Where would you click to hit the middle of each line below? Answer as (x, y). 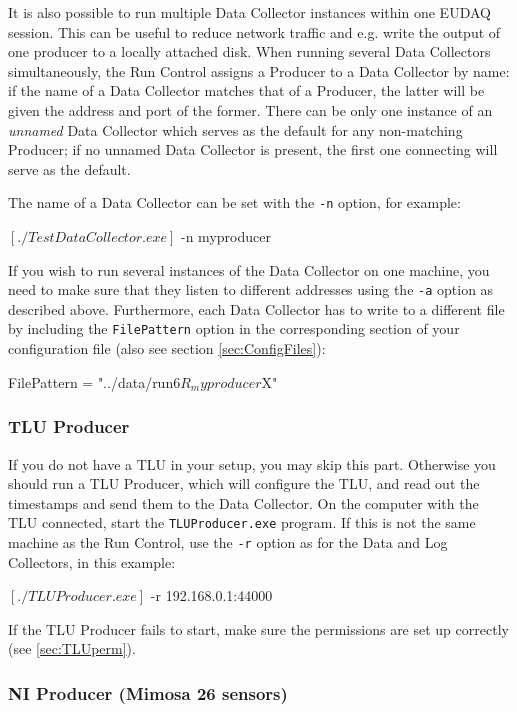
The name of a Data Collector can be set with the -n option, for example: (234, 202)
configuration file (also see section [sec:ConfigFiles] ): (167, 348)
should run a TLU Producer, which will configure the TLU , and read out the (244, 483)
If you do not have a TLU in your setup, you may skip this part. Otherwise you (252, 463)
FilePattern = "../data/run (91, 381)
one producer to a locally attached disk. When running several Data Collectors (249, 51)
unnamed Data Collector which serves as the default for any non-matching (235, 129)
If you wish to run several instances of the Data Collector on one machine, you (249, 269)
